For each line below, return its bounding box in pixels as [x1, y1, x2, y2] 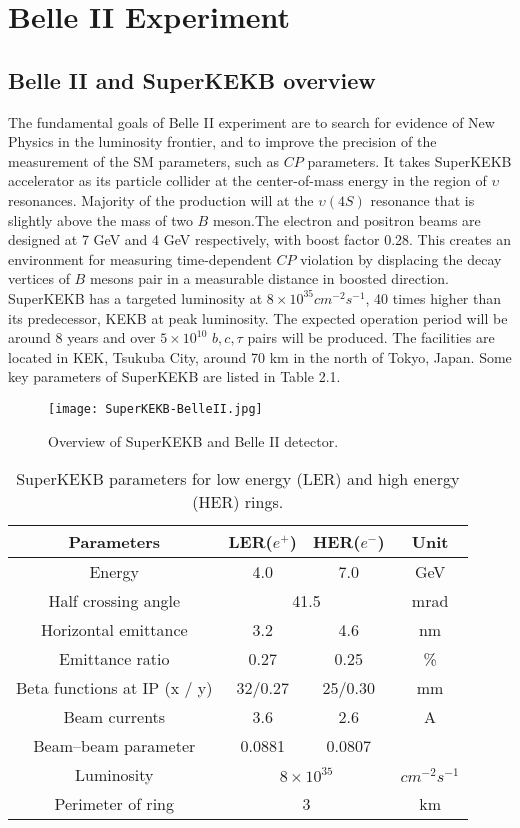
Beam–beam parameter [33, 734, 196, 758]
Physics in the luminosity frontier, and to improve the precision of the [8, 131, 437, 152]
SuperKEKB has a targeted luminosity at [8, 287, 263, 308]
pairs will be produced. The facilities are [247, 327, 495, 348]
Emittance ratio [59, 647, 170, 671]
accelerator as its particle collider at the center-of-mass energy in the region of [8, 170, 487, 191]
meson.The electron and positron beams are [212, 209, 481, 230]
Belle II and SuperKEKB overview [8, 64, 376, 95]
